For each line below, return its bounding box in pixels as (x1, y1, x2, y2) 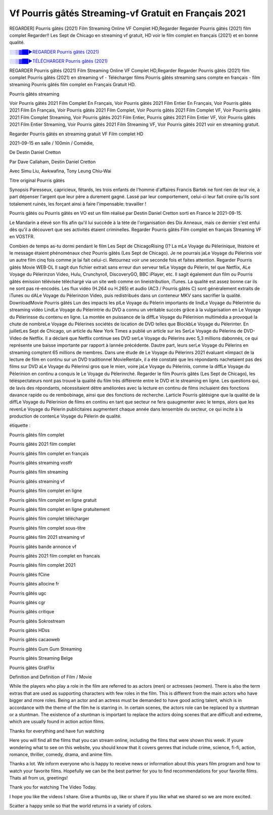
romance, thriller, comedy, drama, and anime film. (9, 751, 113, 757)
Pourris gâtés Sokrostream (9, 618, 65, 624)
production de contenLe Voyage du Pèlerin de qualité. (9, 413, 122, 419)
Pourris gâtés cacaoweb (9, 637, 60, 643)
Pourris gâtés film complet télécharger (9, 515, 89, 522)
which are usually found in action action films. (9, 719, 105, 725)
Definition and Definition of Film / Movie (9, 674, 92, 680)
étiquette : (9, 422, 31, 428)
